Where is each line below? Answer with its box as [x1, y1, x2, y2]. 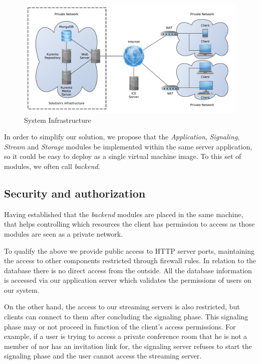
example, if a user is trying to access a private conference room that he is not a [4, 331, 247, 341]
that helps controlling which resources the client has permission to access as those [4, 219, 255, 229]
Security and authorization [4, 185, 146, 201]
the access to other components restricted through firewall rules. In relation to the [4, 255, 256, 266]
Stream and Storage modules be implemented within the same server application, [4, 141, 252, 151]
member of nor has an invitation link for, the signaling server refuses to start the [4, 340, 252, 351]
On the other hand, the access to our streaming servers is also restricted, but [4, 301, 240, 312]
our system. [4, 284, 40, 295]
